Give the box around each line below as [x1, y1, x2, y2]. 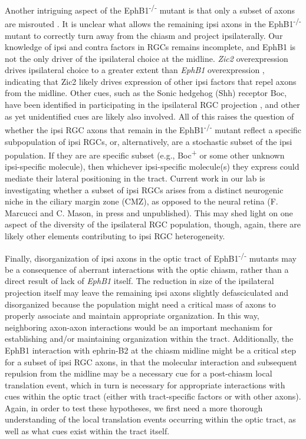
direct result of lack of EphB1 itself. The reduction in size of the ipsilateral [5, 275, 274, 287]
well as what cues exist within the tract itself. [5, 425, 170, 437]
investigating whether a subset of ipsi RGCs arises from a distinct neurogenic [5, 183, 284, 196]
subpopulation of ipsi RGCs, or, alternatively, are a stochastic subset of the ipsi [5, 135, 292, 147]
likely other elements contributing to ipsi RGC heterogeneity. [5, 229, 225, 242]
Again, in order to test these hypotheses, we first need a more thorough [5, 401, 263, 414]
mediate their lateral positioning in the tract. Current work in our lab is [5, 171, 265, 184]
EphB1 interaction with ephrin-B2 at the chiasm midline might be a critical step [5, 344, 296, 356]
